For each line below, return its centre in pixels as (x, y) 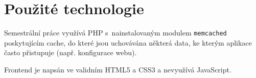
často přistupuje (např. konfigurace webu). (71, 52)
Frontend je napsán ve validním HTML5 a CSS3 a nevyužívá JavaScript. (118, 69)
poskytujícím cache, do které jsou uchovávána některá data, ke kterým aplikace (128, 42)
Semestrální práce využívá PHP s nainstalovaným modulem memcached (115, 33)
